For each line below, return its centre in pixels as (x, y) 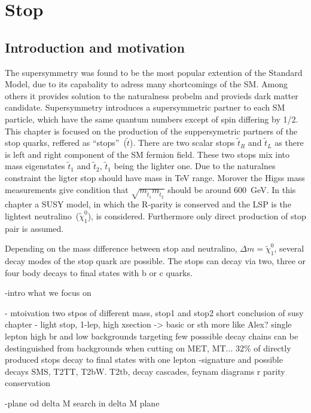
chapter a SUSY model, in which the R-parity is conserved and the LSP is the (148, 204)
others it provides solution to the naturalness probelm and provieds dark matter (152, 95)
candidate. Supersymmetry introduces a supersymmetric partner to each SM (145, 107)
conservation (28, 383)
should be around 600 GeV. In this (232, 189)
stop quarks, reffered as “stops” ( (66, 143)
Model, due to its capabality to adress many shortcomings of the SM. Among (146, 84)
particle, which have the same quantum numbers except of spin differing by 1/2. (152, 119)
